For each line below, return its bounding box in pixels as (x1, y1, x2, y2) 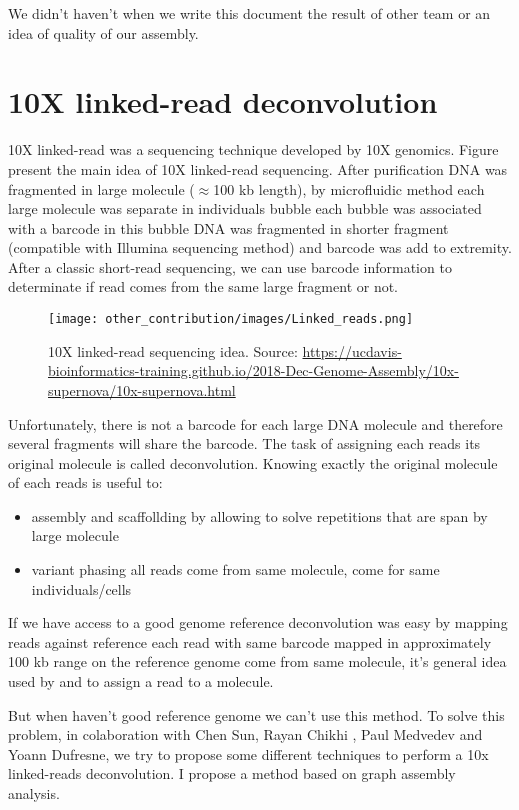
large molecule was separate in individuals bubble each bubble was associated (8, 198, 482, 219)
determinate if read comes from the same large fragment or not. (8, 276, 399, 297)
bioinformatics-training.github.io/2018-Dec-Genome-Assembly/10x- (48, 360, 459, 381)
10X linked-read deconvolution (8, 81, 438, 122)
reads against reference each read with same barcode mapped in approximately (8, 631, 492, 652)
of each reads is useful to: (8, 472, 163, 493)
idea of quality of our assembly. (8, 22, 199, 43)
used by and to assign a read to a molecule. (8, 671, 274, 692)
